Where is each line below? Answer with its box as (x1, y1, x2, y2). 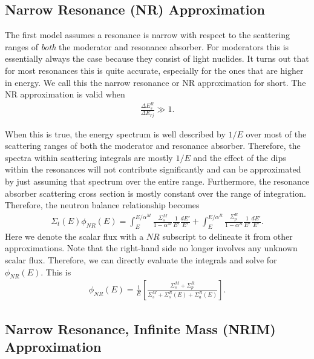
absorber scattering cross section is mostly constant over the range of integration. (5, 186, 306, 199)
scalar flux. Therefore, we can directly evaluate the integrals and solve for (5, 254, 277, 266)
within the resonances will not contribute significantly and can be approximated (5, 163, 301, 176)
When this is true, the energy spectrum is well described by (5, 127, 226, 140)
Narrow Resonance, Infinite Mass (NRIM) (5, 319, 276, 338)
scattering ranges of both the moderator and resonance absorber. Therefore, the (5, 139, 301, 152)
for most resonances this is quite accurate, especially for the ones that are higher (5, 64, 304, 76)
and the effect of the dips (193, 151, 286, 163)
